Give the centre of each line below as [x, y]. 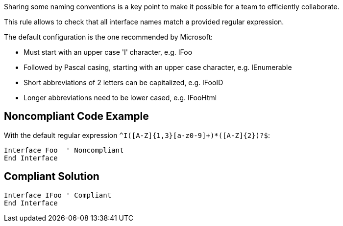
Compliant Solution [52, 177]
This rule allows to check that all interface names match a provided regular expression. [144, 22]
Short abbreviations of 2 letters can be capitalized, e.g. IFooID [123, 82]
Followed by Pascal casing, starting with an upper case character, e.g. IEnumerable [158, 67]
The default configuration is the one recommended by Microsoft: [109, 37]
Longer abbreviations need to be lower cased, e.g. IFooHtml [120, 98]
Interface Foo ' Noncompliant [64, 150]
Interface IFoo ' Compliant [58, 195]
